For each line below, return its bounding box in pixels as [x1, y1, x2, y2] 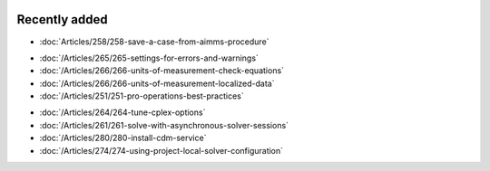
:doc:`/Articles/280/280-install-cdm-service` [39, 132, 207, 144]
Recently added [16, 12, 108, 27]
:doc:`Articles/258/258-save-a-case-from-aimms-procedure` [39, 36, 269, 47]
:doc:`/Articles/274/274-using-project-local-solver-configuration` [39, 145, 284, 156]
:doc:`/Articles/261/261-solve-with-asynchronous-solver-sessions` [39, 119, 289, 130]
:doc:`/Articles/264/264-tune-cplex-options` [39, 107, 206, 118]
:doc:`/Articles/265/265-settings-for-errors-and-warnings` [39, 52, 259, 63]
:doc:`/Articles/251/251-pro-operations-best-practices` [39, 90, 244, 101]
